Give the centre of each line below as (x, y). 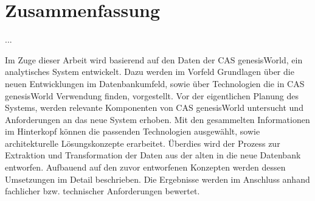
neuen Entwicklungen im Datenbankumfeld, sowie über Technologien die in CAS (155, 83)
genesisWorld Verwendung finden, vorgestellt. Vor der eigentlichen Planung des (152, 95)
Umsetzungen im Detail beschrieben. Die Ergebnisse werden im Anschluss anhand (157, 179)
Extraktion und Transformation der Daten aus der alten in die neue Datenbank (153, 155)
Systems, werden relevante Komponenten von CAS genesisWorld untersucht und (154, 108)
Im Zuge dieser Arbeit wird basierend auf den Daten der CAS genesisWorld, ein (154, 59)
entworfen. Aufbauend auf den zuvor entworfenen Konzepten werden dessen (145, 167)
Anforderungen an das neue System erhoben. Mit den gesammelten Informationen (157, 119)
